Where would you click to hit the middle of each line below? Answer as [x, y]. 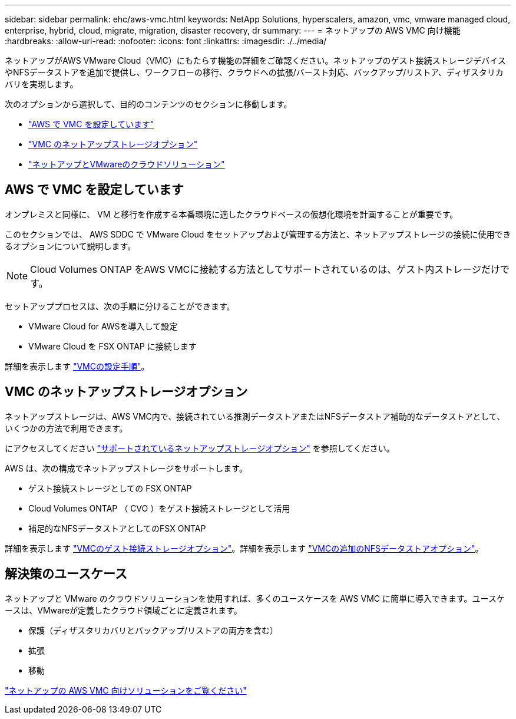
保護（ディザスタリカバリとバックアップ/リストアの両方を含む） [153, 630]
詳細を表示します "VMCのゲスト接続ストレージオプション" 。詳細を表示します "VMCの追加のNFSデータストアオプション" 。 [244, 548]
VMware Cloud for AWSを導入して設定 [103, 326]
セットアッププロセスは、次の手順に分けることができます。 [120, 306]
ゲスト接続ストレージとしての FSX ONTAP [110, 488]
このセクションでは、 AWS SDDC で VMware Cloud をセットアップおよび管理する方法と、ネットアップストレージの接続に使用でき [258, 234]
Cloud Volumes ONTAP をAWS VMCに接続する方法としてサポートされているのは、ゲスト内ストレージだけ [265, 269]
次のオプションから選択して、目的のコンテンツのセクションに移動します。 [148, 104]
